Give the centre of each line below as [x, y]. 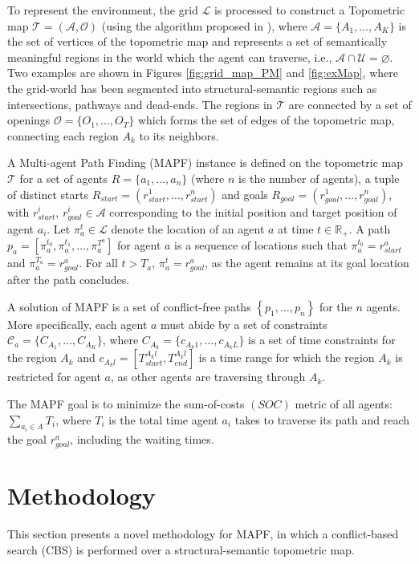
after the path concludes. [69, 280]
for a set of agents [63, 178]
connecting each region [63, 135]
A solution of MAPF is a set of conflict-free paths [129, 306]
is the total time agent [163, 419]
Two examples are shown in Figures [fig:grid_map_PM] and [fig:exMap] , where [203, 73]
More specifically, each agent [77, 324]
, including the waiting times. [142, 438]
